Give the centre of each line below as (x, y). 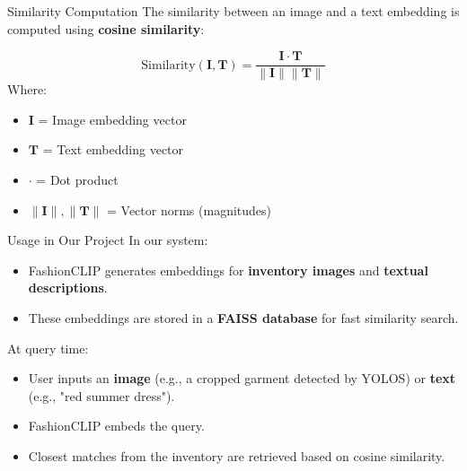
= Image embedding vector (112, 119)
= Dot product (77, 180)
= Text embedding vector (113, 149)
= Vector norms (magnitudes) (189, 209)
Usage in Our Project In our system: (108, 240)
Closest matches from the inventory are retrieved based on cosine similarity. (237, 455)
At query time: (48, 348)
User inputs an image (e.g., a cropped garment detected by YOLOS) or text (242, 378)
